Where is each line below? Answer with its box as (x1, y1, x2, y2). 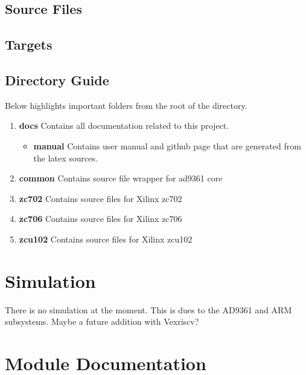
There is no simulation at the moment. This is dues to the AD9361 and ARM (5, 303, 292, 316)
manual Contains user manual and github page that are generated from (33, 139, 301, 152)
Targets (5, 35, 53, 54)
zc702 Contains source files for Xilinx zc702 (19, 192, 182, 204)
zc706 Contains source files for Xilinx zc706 (19, 212, 182, 225)
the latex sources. (33, 151, 98, 164)
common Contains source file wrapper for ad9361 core (19, 172, 223, 184)
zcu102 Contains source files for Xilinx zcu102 (19, 232, 193, 245)
